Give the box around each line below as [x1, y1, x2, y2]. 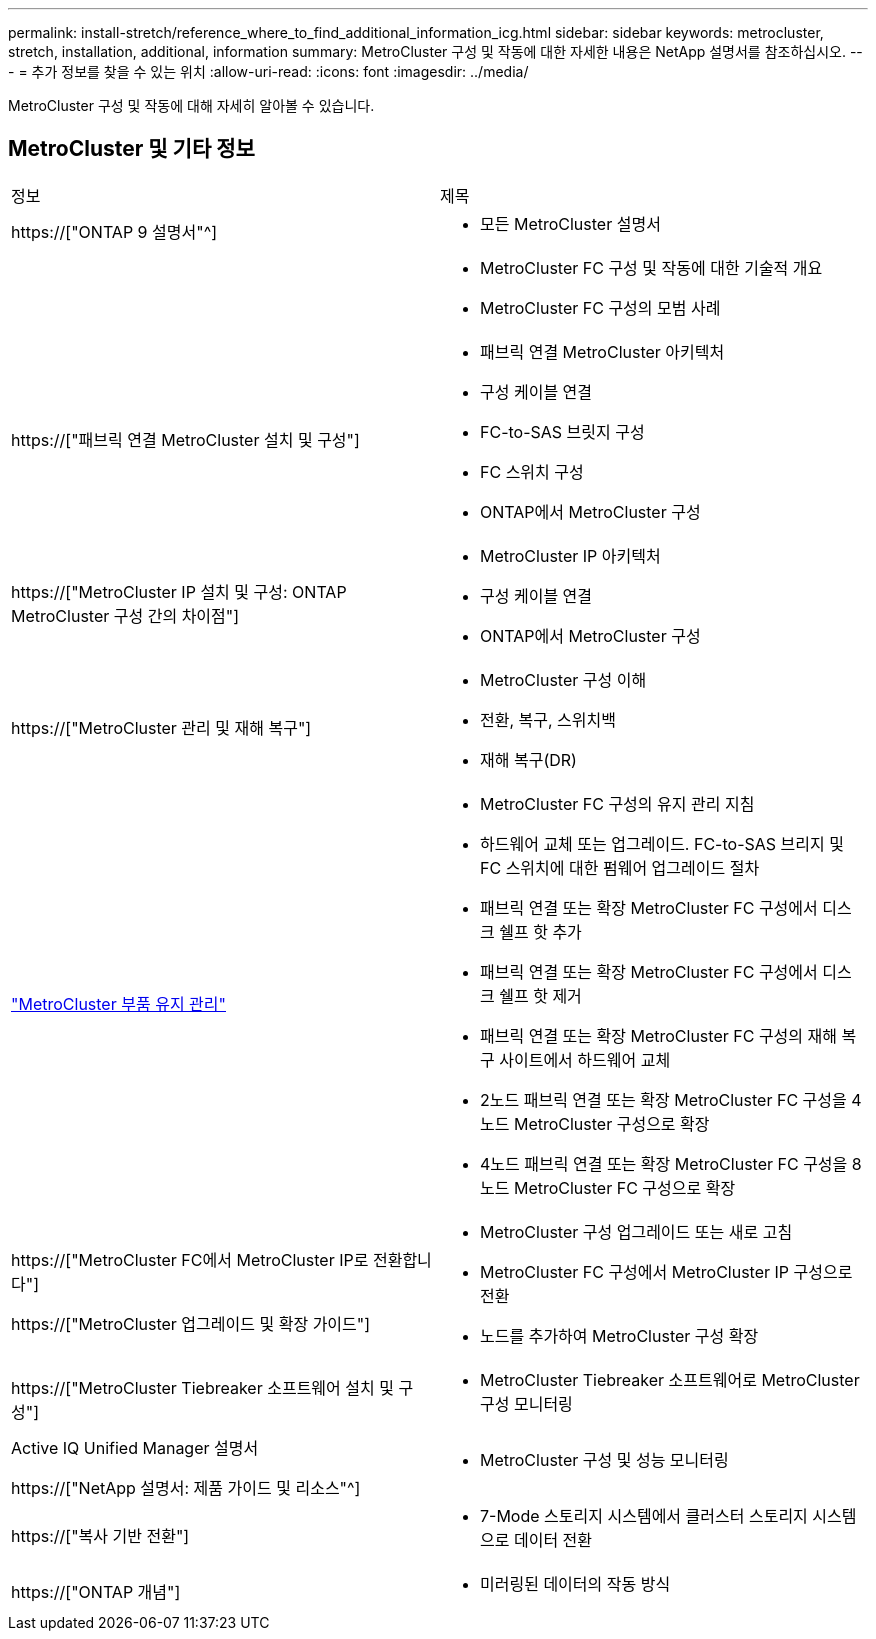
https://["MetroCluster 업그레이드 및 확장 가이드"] [11, 1313, 371, 1334]
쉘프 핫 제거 [499, 985, 582, 1006]
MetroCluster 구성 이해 [480, 669, 647, 690]
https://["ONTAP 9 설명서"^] [11, 221, 218, 242]
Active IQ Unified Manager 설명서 [11, 1437, 259, 1458]
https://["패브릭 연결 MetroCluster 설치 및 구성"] [11, 429, 360, 450]
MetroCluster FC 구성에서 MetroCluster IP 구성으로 [480, 1261, 853, 1282]
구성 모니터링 [480, 1393, 573, 1414]
